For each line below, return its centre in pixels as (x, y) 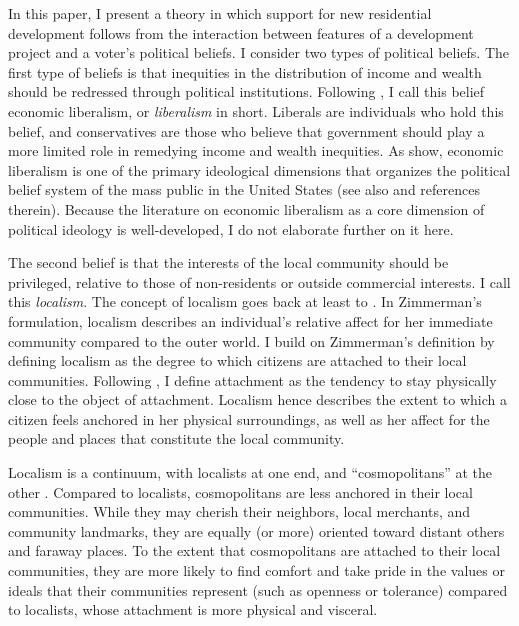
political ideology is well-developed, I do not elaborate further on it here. (231, 228)
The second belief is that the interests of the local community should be (228, 262)
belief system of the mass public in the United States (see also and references (244, 189)
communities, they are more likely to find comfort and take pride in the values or (256, 570)
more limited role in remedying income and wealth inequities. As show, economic (256, 150)
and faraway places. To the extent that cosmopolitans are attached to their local (254, 550)
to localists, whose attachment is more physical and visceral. (193, 609)
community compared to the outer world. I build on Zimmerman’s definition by (251, 340)
